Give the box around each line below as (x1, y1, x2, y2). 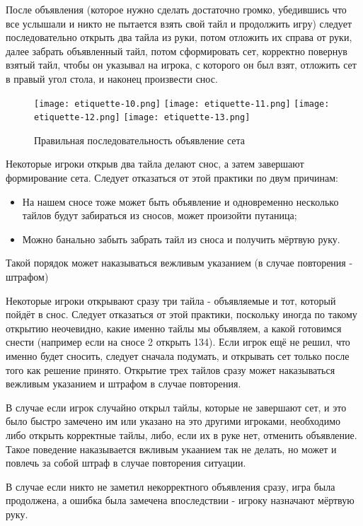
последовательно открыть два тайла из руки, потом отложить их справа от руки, (6, 30, 352, 45)
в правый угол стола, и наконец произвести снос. (6, 71, 218, 86)
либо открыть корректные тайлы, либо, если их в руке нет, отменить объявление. (6, 427, 357, 442)
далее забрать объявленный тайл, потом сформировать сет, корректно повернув (6, 43, 347, 58)
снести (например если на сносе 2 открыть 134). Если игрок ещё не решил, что (6, 334, 350, 349)
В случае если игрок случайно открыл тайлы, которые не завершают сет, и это (6, 399, 347, 414)
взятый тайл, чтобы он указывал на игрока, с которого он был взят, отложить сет (6, 57, 357, 72)
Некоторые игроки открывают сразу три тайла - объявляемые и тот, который (6, 293, 336, 308)
